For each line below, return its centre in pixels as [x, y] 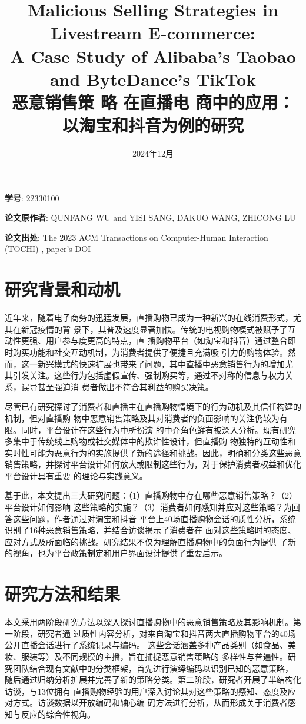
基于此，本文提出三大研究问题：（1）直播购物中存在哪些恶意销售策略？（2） [151, 495]
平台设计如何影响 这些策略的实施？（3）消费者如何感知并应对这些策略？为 [148, 507]
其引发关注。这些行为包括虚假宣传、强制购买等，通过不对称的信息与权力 [145, 375]
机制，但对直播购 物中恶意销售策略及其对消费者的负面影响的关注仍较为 [142, 418]
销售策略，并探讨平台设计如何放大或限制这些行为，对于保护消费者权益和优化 [153, 464]
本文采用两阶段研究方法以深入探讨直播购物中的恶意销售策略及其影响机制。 [149, 622]
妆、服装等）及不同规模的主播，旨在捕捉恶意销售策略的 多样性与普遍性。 [146, 656]
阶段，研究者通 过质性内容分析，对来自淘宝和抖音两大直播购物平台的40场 [154, 633]
